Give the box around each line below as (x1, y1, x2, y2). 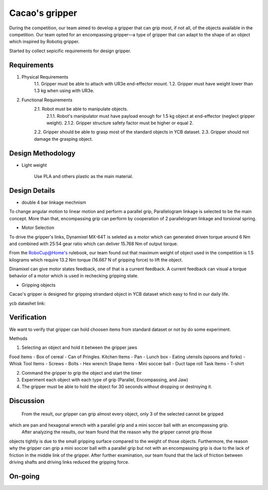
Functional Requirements (21, 97, 73, 103)
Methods (9, 335, 28, 341)
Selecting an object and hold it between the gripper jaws (21, 344, 137, 350)
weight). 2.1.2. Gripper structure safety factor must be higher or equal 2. (46, 120, 194, 126)
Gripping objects (21, 282, 56, 288)
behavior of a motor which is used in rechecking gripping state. (9, 273, 139, 279)
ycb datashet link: (9, 300, 46, 306)
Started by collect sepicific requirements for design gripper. (9, 48, 132, 54)
